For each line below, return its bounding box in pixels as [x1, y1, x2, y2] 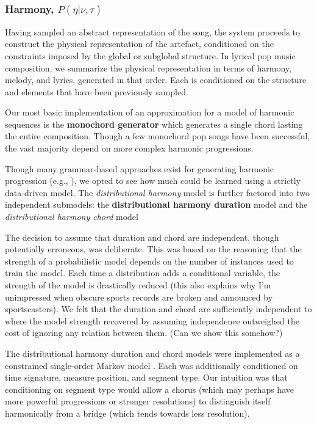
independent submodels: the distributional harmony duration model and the [5, 198, 308, 211]
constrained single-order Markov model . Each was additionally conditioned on [5, 359, 298, 371]
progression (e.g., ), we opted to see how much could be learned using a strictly [5, 174, 301, 187]
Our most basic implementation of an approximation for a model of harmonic [5, 106, 294, 119]
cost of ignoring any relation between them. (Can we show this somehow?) [5, 326, 283, 339]
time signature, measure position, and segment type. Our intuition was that [5, 371, 288, 384]
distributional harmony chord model [5, 210, 138, 223]
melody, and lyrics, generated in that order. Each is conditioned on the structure [5, 73, 307, 86]
